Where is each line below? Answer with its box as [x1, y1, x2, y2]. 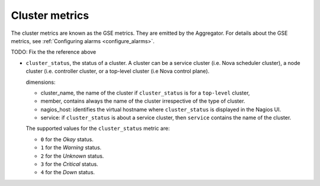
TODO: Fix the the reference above [11, 48, 97, 56]
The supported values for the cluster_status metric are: [25, 125, 170, 132]
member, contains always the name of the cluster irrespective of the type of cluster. [40, 97, 245, 105]
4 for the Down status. [40, 169, 95, 176]
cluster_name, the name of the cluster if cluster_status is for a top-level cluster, [40, 89, 250, 96]
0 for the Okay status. [40, 136, 94, 143]
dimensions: [25, 79, 56, 86]
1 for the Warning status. [40, 144, 102, 151]
